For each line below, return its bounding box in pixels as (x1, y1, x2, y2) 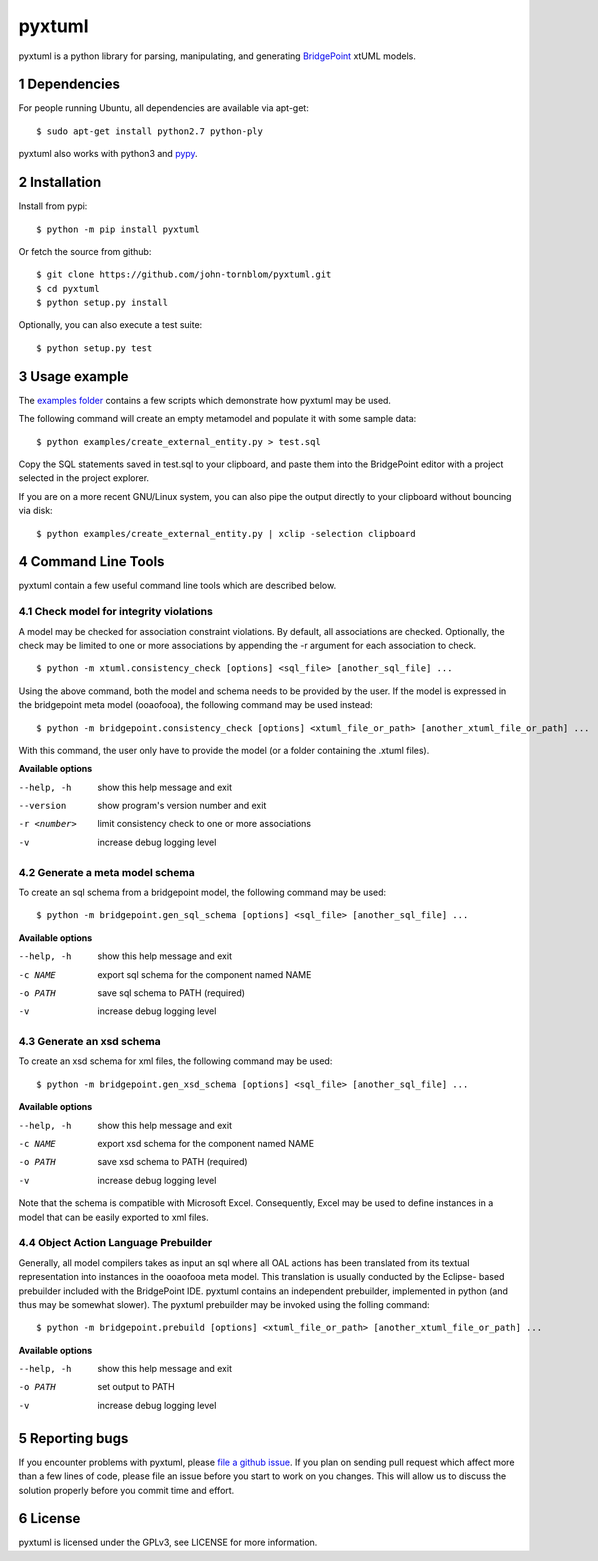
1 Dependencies (18, 76, 120, 93)
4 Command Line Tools (18, 553, 165, 570)
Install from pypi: (18, 200, 88, 212)
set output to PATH (97, 1381, 175, 1393)
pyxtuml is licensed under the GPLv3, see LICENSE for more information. (18, 1536, 318, 1549)
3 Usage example (18, 368, 129, 385)
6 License (18, 1510, 81, 1527)
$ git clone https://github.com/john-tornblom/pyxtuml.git (36, 269, 332, 280)
